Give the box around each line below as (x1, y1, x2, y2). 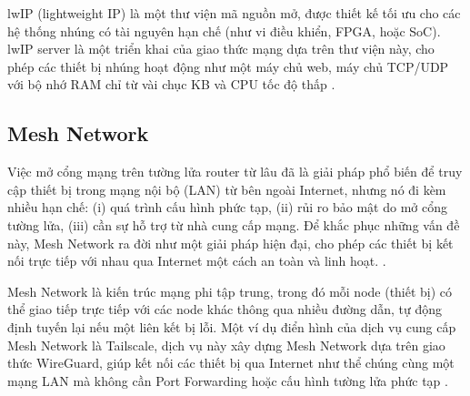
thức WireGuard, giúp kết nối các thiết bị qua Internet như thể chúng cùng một (7, 353, 455, 372)
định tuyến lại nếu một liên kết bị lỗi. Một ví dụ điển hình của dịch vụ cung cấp (7, 317, 456, 336)
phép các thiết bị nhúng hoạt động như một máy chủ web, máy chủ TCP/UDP (7, 56, 449, 76)
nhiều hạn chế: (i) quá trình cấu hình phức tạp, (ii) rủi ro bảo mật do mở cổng (7, 198, 447, 217)
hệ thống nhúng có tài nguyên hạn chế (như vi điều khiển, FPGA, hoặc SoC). (7, 21, 441, 40)
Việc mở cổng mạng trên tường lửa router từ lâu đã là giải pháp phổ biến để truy (7, 162, 463, 181)
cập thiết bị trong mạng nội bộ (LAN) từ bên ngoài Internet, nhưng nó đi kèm (7, 179, 446, 198)
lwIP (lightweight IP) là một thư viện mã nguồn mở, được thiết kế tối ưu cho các (7, 4, 461, 22)
